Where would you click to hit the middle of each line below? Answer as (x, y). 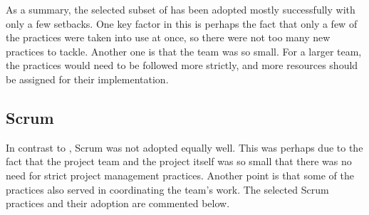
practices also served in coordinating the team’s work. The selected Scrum (167, 189)
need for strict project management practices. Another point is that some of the (180, 175)
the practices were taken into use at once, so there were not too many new (168, 37)
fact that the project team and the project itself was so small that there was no (179, 161)
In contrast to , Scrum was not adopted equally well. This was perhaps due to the (184, 147)
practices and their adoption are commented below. (118, 203)
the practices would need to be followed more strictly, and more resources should (182, 65)
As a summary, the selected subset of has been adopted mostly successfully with (181, 9)
